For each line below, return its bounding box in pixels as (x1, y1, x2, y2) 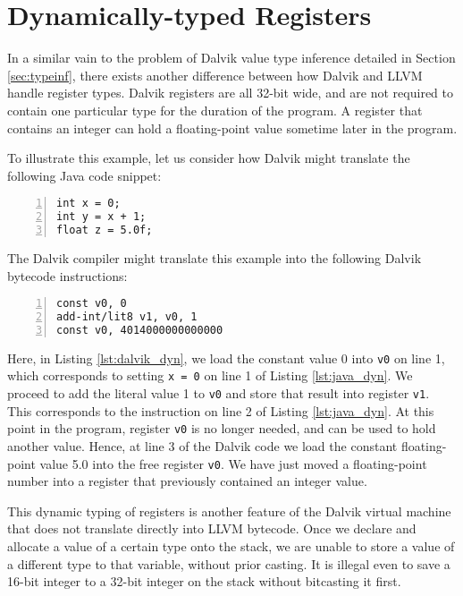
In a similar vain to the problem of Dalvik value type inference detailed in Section (7, 48, 456, 67)
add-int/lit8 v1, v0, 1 (56, 310, 198, 323)
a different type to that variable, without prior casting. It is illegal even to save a (7, 554, 450, 573)
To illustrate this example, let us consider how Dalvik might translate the (7, 149, 410, 167)
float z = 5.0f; (56, 224, 153, 237)
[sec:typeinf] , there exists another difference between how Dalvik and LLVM (7, 65, 423, 84)
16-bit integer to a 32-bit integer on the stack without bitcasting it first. (7, 572, 401, 591)
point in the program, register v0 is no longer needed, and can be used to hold (7, 419, 436, 438)
